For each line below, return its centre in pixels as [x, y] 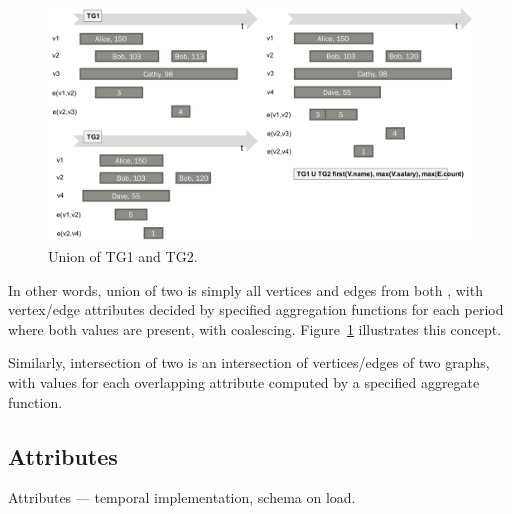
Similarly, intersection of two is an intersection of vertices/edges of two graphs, [249, 362]
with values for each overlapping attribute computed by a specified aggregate [244, 381]
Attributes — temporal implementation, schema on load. [182, 497]
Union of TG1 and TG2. [123, 255]
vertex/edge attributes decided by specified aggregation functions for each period [256, 309]
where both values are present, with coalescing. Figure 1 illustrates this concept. [255, 328]
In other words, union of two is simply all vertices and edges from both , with [245, 289]
